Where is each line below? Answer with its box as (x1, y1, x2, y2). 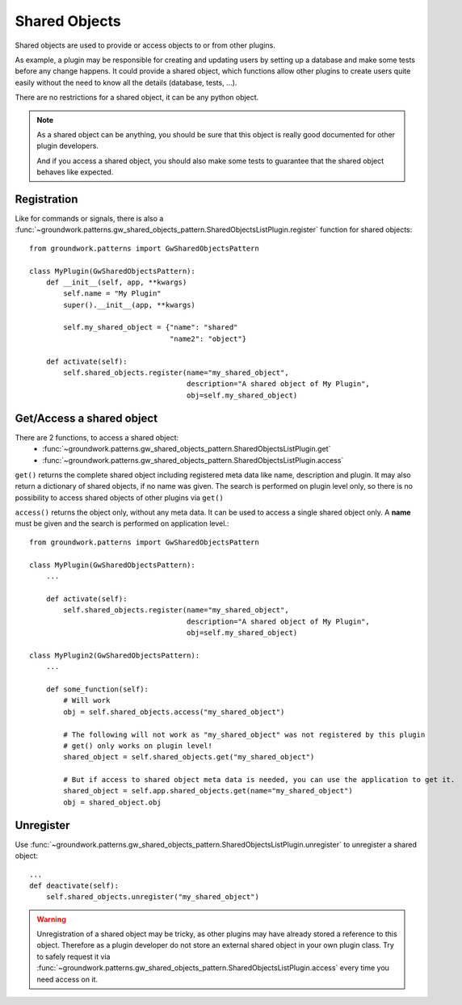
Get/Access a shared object (15, 411, 157, 425)
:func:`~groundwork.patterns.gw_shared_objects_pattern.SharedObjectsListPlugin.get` (42, 444, 331, 454)
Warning (36, 914, 66, 924)
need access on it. (36, 974, 99, 984)
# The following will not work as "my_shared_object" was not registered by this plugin (63, 730, 426, 739)
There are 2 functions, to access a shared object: (15, 432, 179, 442)
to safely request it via (36, 952, 111, 961)
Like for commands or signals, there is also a (15, 213, 164, 223)
